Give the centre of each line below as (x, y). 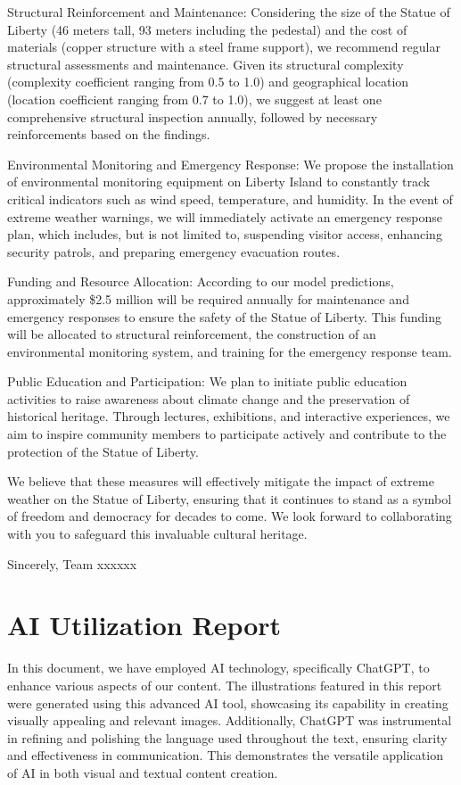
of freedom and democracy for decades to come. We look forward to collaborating (230, 516)
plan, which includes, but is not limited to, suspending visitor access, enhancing (225, 234)
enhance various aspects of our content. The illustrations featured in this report (225, 685)
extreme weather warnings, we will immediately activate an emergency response (225, 216)
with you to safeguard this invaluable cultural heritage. (157, 534)
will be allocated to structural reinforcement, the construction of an (192, 334)
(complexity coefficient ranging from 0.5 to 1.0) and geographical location (208, 82)
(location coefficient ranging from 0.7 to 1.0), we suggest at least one (194, 99)
